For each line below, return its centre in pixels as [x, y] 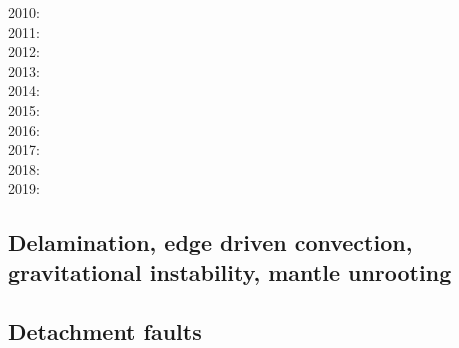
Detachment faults [105, 330]
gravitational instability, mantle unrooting [230, 271]
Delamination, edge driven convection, [210, 242]
